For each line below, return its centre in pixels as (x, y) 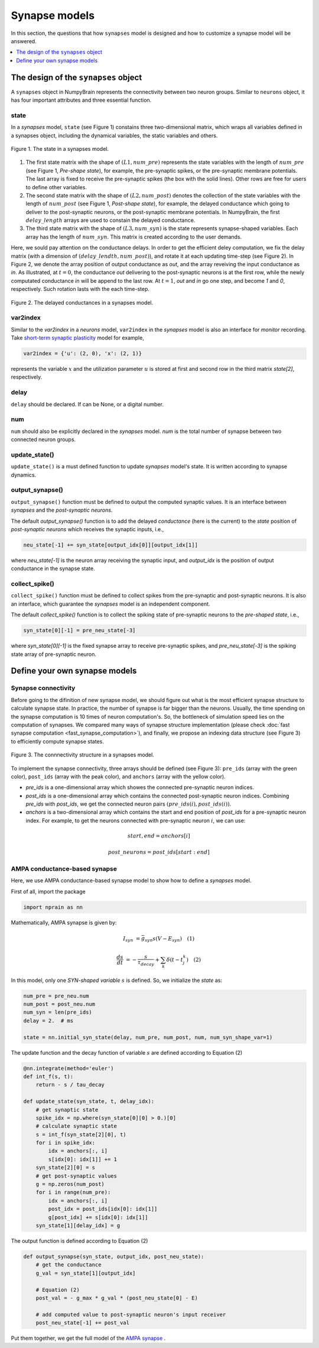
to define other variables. (56, 187)
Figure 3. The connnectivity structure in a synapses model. (83, 755)
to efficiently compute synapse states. (58, 741)
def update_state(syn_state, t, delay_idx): (89, 1101)
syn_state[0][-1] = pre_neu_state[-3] (79, 631)
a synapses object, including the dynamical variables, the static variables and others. (114, 135)
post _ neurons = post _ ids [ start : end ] (159, 852)
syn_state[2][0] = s (66, 1168)
